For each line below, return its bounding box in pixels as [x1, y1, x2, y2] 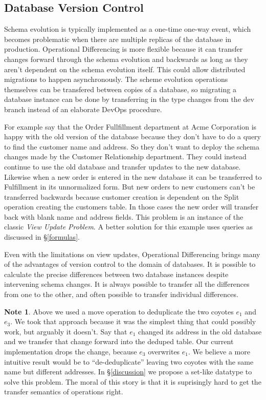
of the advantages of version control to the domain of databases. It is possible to [4, 259, 256, 269]
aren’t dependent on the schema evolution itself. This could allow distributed [4, 64, 246, 74]
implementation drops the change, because [4, 346, 137, 357]
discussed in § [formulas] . [4, 231, 80, 242]
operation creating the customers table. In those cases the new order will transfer [4, 201, 259, 212]
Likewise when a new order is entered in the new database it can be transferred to [4, 171, 262, 182]
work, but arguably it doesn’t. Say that [4, 326, 127, 336]
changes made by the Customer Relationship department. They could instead [4, 151, 247, 162]
